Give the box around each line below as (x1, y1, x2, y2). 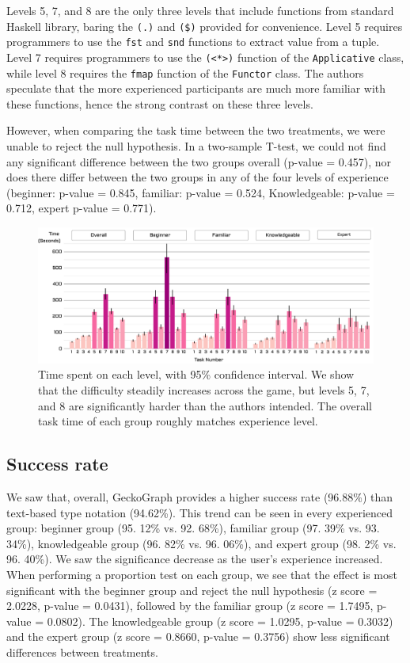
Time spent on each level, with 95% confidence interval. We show (38, 366, 355, 383)
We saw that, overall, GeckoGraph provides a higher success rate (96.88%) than (6, 488, 393, 505)
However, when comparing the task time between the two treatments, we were (6, 122, 385, 139)
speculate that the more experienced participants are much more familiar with (6, 80, 386, 97)
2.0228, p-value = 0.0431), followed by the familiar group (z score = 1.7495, (6, 597, 374, 614)
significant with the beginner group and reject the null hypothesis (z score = (6, 581, 378, 598)
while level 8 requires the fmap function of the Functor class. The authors (6, 64, 364, 81)
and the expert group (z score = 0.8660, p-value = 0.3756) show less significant (6, 628, 390, 645)
